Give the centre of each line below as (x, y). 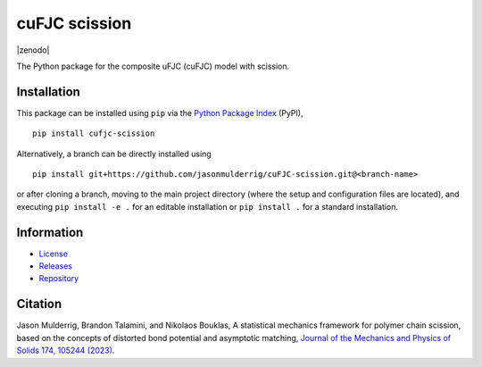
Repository (59, 279)
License (54, 254)
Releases (56, 266)
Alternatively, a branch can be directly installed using (114, 154)
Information (50, 232)
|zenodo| (33, 50)
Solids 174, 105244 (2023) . (66, 350)
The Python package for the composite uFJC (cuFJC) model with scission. (153, 66)
